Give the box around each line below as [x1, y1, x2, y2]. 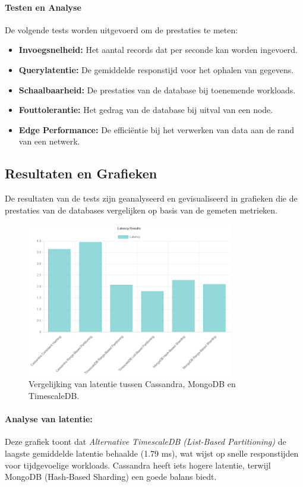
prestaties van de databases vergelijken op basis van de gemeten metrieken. [5, 203, 278, 216]
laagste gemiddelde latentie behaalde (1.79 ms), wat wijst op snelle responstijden [5, 447, 299, 459]
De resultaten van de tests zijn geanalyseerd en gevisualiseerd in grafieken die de [5, 192, 298, 205]
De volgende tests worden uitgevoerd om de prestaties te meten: [5, 23, 238, 36]
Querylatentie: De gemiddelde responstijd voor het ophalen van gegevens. [18, 63, 294, 76]
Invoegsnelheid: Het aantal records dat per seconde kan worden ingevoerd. [18, 43, 298, 56]
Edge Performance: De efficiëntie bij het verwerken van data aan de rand [18, 123, 295, 136]
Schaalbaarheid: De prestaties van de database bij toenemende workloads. [18, 83, 296, 96]
